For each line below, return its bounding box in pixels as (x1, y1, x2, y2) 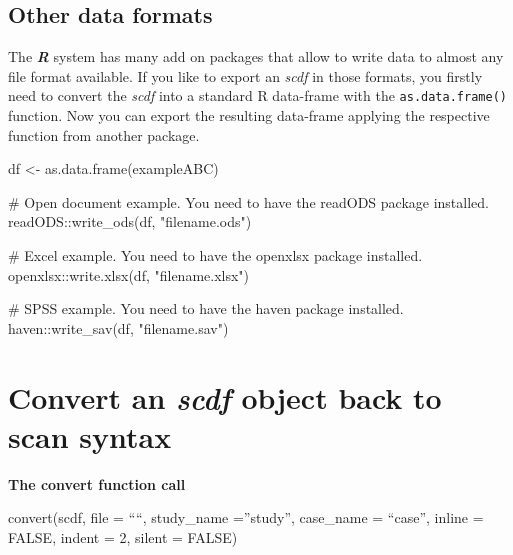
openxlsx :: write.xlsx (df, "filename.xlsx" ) (8, 264, 250, 285)
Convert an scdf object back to (8, 376, 442, 418)
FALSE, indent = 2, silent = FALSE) (8, 526, 238, 547)
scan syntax (8, 415, 172, 456)
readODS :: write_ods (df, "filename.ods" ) (8, 211, 252, 232)
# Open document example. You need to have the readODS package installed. (8, 191, 489, 212)
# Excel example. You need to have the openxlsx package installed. (8, 245, 423, 266)
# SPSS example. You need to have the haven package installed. (8, 298, 404, 319)
